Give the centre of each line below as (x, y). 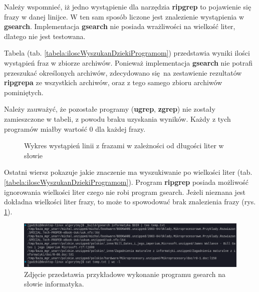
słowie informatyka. (54, 284)
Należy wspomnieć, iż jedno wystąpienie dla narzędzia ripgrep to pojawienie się (128, 7)
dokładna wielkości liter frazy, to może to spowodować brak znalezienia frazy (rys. (130, 202)
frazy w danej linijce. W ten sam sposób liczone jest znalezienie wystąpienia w (124, 16)
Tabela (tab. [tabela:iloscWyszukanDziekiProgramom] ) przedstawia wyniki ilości (127, 53)
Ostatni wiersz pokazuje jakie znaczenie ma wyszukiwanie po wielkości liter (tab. (128, 172)
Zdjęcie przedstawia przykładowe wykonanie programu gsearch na (125, 274)
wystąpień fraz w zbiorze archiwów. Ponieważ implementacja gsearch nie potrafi (128, 62)
